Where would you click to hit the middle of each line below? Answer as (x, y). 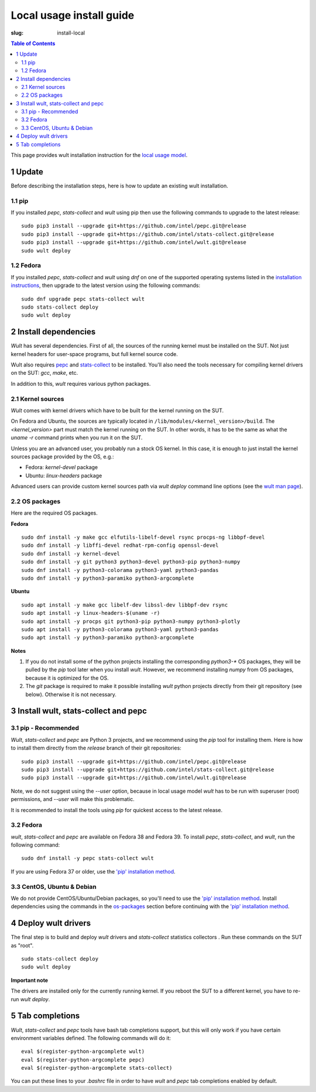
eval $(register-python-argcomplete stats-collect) (97, 1068)
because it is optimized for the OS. (67, 678)
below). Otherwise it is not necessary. (71, 694)
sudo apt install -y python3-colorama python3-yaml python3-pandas (120, 629)
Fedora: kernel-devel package (62, 467)
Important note (30, 980)
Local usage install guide (73, 15)
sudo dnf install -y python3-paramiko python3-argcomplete (108, 578)
